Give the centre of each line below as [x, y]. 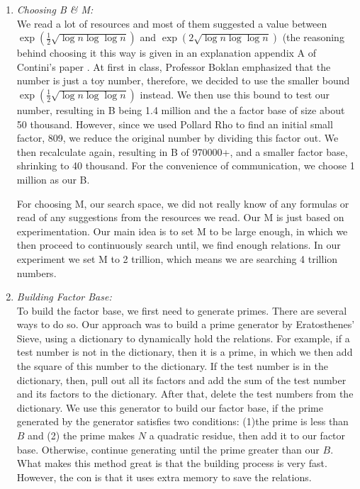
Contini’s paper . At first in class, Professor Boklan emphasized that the [174, 66]
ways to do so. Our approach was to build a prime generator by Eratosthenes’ [186, 324]
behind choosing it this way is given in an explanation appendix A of [167, 53]
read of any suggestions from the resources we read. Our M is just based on [180, 217]
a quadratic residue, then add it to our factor [247, 435]
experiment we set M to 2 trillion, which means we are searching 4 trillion [177, 258]
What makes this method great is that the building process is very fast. [172, 463]
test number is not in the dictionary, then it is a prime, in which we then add [185, 352]
